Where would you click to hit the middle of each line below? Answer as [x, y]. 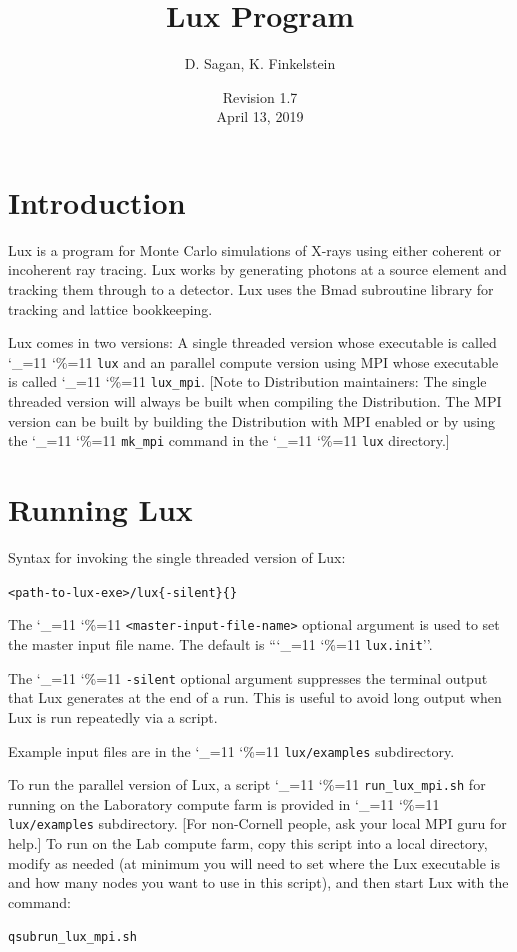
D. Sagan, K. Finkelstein [260, 63]
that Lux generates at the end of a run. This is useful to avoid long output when [255, 697]
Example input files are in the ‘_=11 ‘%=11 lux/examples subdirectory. [231, 750]
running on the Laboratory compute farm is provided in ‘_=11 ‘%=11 [224, 803]
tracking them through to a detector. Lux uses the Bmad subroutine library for [251, 289]
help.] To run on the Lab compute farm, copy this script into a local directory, [248, 843]
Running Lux [100, 509]
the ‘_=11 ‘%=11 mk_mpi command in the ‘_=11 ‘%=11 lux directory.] [229, 440]
